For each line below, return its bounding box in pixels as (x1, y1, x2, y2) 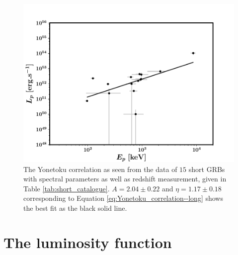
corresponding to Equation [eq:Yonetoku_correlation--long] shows (23, 193, 223, 203)
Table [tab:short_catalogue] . (23, 183, 110, 193)
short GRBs (188, 164, 225, 174)
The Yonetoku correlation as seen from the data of (23, 164, 177, 174)
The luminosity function (3, 232, 172, 252)
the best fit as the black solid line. (23, 202, 127, 213)
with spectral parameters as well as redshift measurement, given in (23, 173, 227, 184)
